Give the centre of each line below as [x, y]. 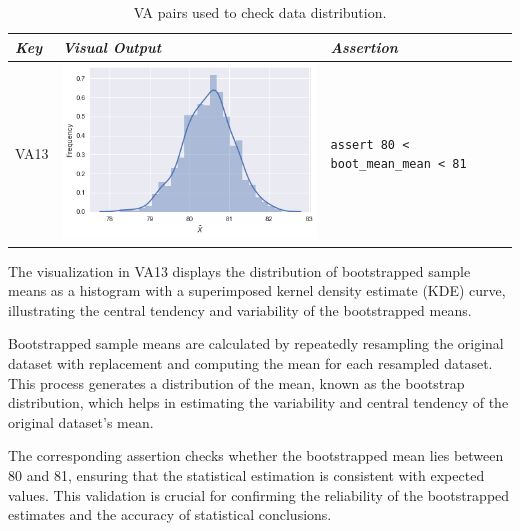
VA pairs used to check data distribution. [260, 12]
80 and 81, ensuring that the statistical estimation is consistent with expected [246, 475]
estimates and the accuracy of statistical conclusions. [170, 514]
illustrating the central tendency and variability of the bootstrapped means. [240, 309]
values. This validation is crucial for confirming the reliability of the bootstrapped [259, 494]
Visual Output [112, 46]
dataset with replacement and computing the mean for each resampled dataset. [250, 363]
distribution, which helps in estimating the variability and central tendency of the [258, 402]
